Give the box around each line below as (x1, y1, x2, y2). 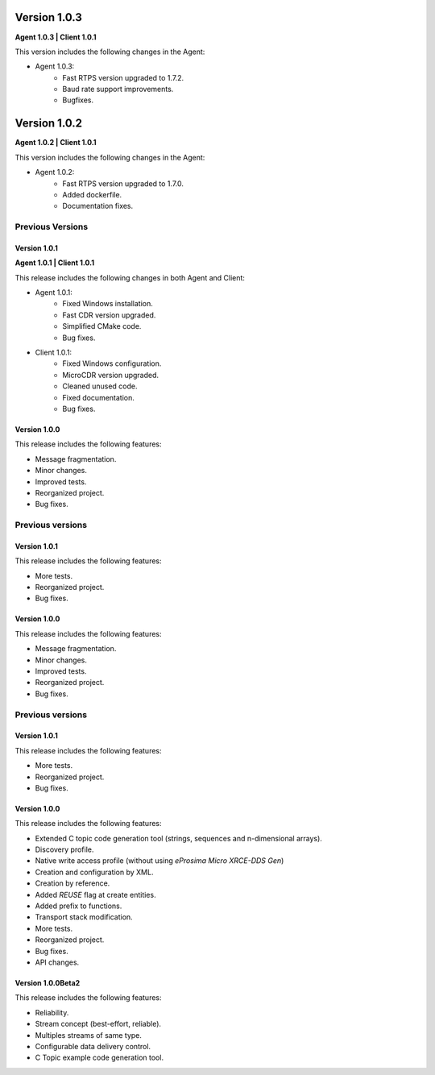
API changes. (35, 957, 80, 967)
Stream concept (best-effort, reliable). (35, 1019, 161, 1029)
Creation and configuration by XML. (35, 867, 154, 877)
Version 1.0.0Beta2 (14, 977, 81, 987)
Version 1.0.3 (14, 10, 82, 24)
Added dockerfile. (62, 189, 122, 199)
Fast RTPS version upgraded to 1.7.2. (62, 73, 184, 82)
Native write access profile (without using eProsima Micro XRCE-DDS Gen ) (35, 856, 284, 865)
